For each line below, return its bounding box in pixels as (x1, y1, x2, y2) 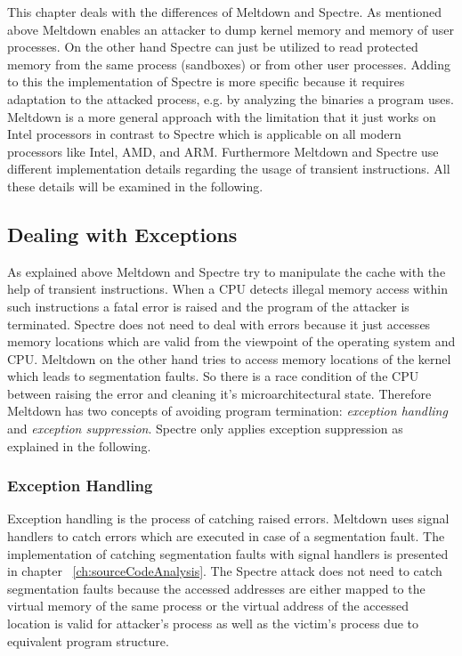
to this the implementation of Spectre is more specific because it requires (7, 72, 405, 91)
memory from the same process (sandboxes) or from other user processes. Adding (7, 54, 450, 73)
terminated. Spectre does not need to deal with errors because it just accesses (7, 314, 431, 333)
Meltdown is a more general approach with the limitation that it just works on (7, 107, 436, 126)
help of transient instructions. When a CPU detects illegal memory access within (7, 279, 449, 298)
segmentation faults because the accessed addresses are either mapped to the (7, 579, 426, 597)
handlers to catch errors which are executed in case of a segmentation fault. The (7, 527, 445, 546)
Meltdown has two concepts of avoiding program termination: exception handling (7, 401, 448, 420)
